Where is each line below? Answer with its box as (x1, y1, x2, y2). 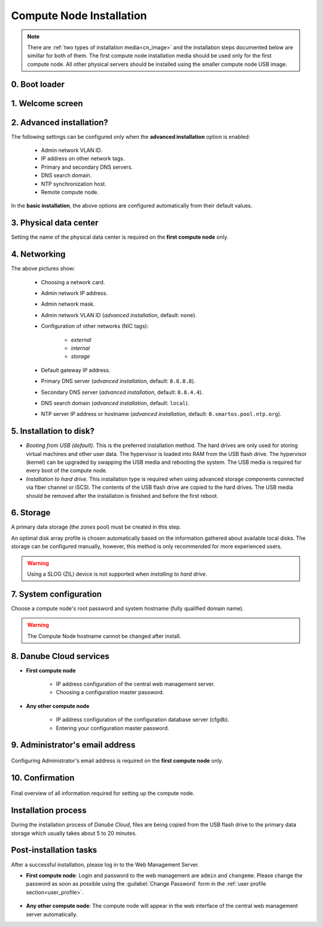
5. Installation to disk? (11, 426, 95, 436)
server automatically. (26, 910, 78, 918)
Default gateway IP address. (41, 366, 111, 373)
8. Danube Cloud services (11, 651, 110, 661)
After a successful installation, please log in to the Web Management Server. (11, 861, 200, 868)
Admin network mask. (41, 300, 95, 308)
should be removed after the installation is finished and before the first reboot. (26, 492, 218, 499)
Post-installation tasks (11, 845, 97, 855)
